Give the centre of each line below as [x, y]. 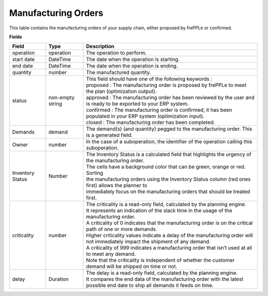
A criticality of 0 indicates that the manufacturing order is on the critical [169, 223]
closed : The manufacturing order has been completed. [151, 123]
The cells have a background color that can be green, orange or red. [166, 167]
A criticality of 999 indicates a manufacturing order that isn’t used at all [169, 248]
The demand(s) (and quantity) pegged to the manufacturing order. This [169, 129]
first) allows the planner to [117, 185]
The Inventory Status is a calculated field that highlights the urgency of [169, 154]
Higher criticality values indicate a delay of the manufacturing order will [169, 235]
